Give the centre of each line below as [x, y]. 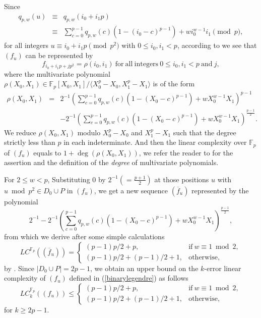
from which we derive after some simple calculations [84, 236]
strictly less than [30, 142]
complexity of [25, 278]
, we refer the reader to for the [186, 152]
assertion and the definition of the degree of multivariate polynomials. [111, 162]
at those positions [182, 179]
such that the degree [205, 132]
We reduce [20, 132]
